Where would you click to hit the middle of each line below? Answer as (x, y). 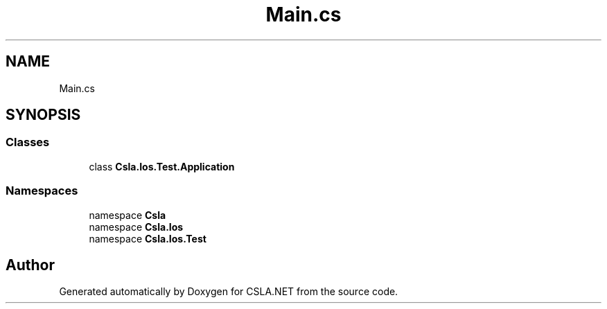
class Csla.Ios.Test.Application (162, 166)
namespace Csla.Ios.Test (148, 238)
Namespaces (42, 191)
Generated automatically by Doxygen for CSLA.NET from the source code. (229, 292)
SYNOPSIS (43, 115)
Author (30, 265)
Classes (28, 142)
